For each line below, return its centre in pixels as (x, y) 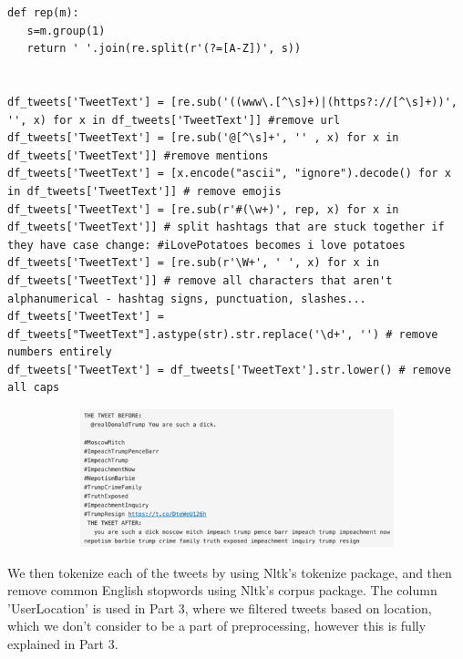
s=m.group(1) (66, 31)
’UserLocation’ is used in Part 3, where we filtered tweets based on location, (220, 608)
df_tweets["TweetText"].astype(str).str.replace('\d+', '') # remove (223, 334)
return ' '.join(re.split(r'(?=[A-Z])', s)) (164, 49)
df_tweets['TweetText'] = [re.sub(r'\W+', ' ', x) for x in (194, 263)
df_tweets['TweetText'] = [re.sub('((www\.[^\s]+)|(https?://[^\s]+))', (232, 102)
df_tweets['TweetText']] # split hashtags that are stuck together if (226, 227)
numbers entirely (60, 352)
